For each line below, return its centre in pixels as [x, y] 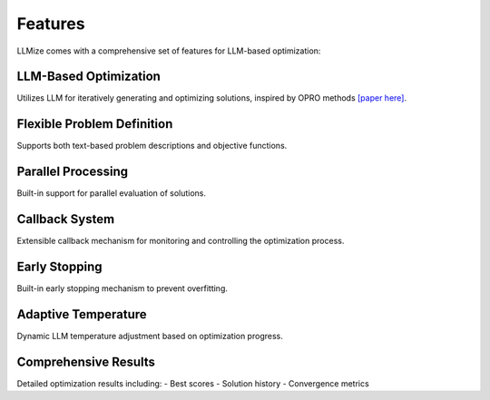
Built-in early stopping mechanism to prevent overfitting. [122, 288]
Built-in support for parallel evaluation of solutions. [112, 193]
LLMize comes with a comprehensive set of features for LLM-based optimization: [169, 51]
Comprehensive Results [86, 361]
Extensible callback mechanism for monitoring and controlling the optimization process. [181, 241]
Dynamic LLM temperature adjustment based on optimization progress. [150, 336]
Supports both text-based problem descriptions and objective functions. [152, 146]
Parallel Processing [73, 172]
